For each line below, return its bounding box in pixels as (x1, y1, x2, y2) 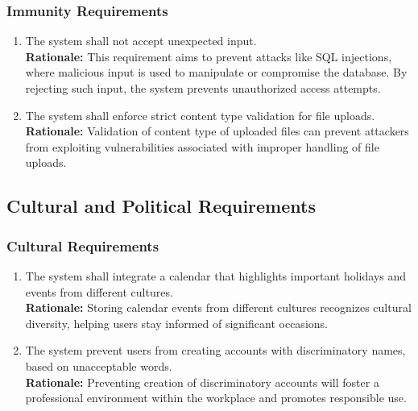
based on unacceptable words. (25, 357, 172, 374)
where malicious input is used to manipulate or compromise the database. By (25, 64, 408, 81)
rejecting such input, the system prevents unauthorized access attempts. (25, 80, 381, 96)
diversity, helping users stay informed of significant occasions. (25, 314, 328, 331)
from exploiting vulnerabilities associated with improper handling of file (25, 138, 379, 155)
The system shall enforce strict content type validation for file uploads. (25, 106, 375, 123)
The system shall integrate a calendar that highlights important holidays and (25, 267, 407, 284)
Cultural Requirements (6, 235, 159, 255)
